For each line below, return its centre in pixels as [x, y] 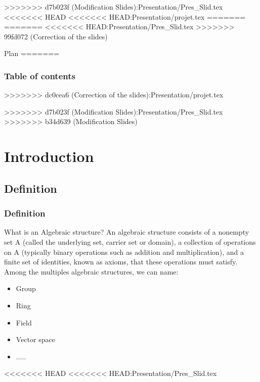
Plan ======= [32, 53]
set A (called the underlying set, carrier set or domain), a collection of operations [130, 241]
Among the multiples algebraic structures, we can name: [91, 271]
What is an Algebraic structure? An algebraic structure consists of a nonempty [127, 232]
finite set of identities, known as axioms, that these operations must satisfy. [121, 262]
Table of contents [40, 75]
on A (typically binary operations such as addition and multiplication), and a [124, 252]
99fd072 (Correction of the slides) [56, 36]
